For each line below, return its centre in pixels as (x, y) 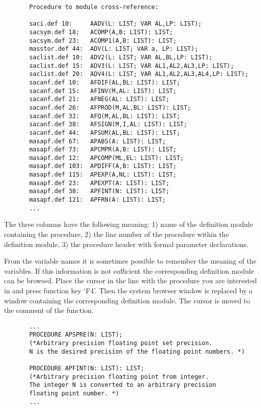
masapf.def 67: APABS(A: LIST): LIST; (98, 141)
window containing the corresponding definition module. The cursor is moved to (127, 300)
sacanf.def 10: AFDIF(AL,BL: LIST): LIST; (105, 82)
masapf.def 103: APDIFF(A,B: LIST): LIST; (103, 166)
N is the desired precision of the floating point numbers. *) (137, 351)
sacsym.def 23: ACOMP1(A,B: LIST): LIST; (103, 40)
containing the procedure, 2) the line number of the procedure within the (116, 234)
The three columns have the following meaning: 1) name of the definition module (128, 224)
